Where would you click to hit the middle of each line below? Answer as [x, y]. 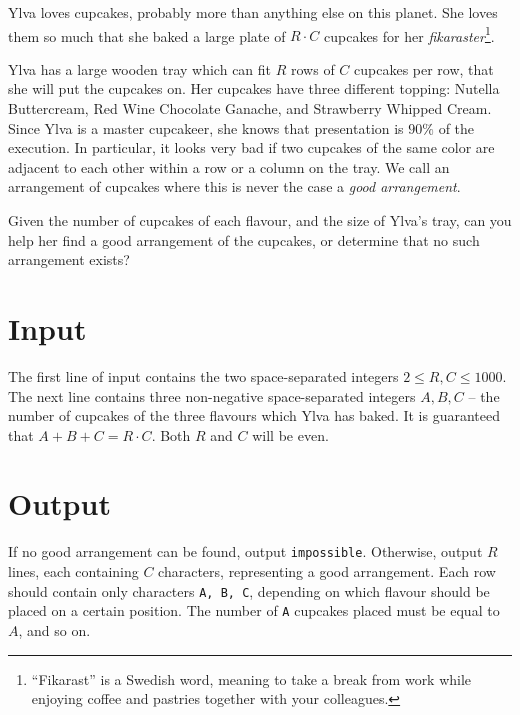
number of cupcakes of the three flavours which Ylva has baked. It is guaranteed [254, 415]
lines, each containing [73, 571]
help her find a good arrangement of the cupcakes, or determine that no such [244, 239]
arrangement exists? [69, 259]
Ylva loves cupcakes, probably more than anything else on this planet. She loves [253, 12]
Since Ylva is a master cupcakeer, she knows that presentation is [206, 127]
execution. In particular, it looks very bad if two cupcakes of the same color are [251, 147]
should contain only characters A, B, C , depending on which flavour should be [249, 590]
